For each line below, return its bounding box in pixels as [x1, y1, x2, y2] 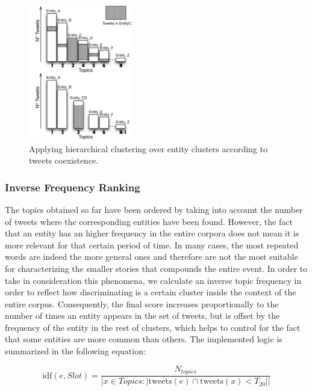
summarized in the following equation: [5, 345, 146, 357]
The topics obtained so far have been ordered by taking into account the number [5, 203, 303, 215]
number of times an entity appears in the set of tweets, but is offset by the [5, 309, 280, 322]
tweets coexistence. [29, 154, 99, 167]
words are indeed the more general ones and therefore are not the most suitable [5, 250, 298, 263]
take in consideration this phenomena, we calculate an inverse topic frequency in [5, 274, 302, 286]
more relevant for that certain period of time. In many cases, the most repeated [5, 238, 299, 251]
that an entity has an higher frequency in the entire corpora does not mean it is [5, 227, 299, 239]
